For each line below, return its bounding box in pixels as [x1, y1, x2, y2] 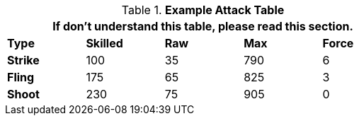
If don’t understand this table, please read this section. [52, 19, 353, 33]
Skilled [86, 36, 123, 50]
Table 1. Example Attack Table [121, 3, 285, 17]
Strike [7, 53, 40, 67]
